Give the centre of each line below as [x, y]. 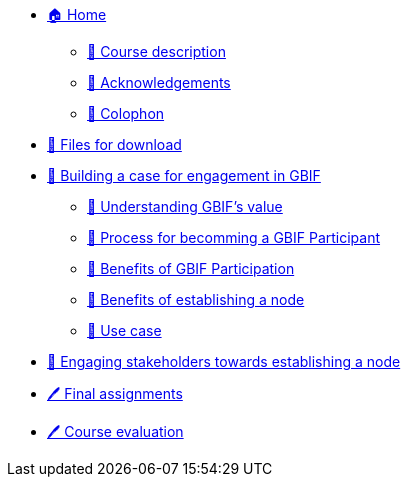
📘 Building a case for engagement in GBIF [184, 175]
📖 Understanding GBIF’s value [185, 206]
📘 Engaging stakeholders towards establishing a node [224, 361]
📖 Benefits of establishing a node [196, 299]
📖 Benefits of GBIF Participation [191, 268]
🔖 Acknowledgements [159, 82]
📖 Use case [124, 330]
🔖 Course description [156, 51]
